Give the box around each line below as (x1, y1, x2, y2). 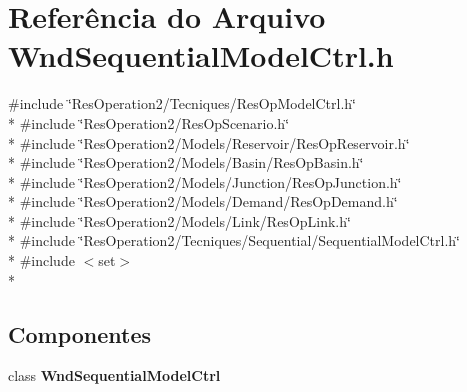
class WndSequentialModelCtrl (8, 365, 221, 386)
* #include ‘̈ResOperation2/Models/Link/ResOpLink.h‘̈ (8, 210, 351, 231)
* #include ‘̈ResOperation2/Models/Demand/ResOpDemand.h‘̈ (8, 191, 398, 212)
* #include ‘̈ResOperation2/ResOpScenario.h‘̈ (8, 112, 290, 133)
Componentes (8, 318, 152, 349)
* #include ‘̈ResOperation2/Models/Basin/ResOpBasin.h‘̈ (8, 152, 364, 173)
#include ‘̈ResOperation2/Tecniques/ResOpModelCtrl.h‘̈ (8, 93, 357, 114)
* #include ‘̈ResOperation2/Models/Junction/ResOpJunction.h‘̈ (8, 171, 402, 192)
